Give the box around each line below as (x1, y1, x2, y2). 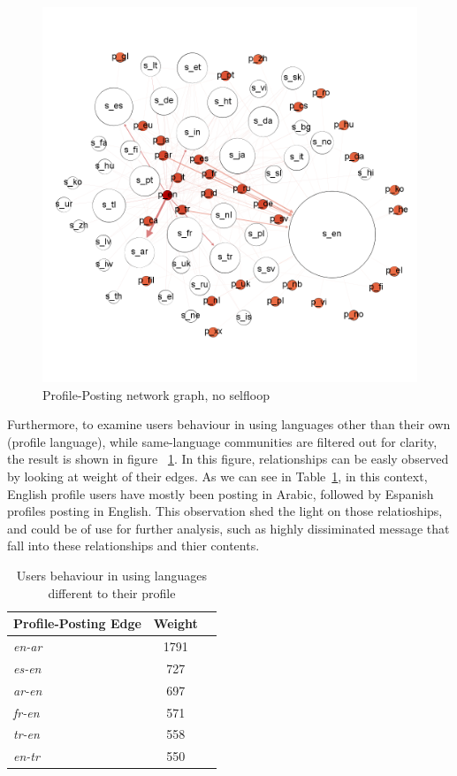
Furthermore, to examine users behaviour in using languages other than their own (7, 415, 451, 434)
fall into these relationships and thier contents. (7, 536, 260, 555)
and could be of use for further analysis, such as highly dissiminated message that (7, 519, 450, 537)
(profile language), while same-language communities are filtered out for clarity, (7, 432, 438, 450)
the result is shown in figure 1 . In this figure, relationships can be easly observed (7, 449, 449, 468)
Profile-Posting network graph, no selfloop (42, 385, 270, 403)
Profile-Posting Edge (13, 614, 141, 633)
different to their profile (48, 583, 176, 602)
